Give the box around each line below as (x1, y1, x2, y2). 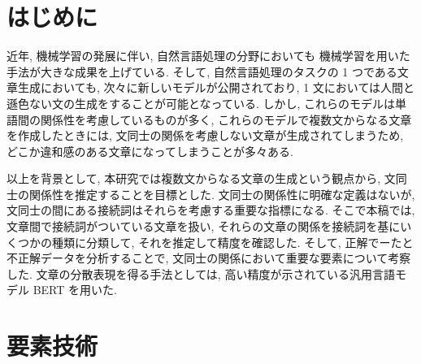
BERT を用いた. (33, 281, 117, 298)
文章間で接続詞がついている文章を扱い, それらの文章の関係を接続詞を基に (7, 218, 401, 235)
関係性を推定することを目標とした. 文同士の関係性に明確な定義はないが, (28, 185, 415, 202)
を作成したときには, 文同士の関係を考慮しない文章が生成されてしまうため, (7, 127, 404, 144)
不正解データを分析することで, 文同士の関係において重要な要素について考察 (7, 249, 411, 266)
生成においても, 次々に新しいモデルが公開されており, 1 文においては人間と (17, 79, 415, 96)
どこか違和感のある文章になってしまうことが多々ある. (7, 142, 293, 159)
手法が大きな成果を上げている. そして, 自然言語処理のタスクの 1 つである (7, 63, 397, 80)
